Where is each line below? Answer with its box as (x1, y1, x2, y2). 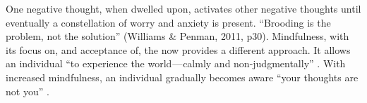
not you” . (6, 83, 49, 98)
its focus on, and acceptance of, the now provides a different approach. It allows (6, 42, 351, 57)
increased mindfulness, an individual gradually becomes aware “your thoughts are (6, 69, 359, 84)
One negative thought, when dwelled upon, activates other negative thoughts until (6, 1, 361, 15)
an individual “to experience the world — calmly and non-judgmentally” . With (6, 56, 346, 71)
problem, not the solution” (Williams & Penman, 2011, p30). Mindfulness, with (6, 29, 349, 43)
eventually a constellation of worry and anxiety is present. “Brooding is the (6, 15, 331, 29)
